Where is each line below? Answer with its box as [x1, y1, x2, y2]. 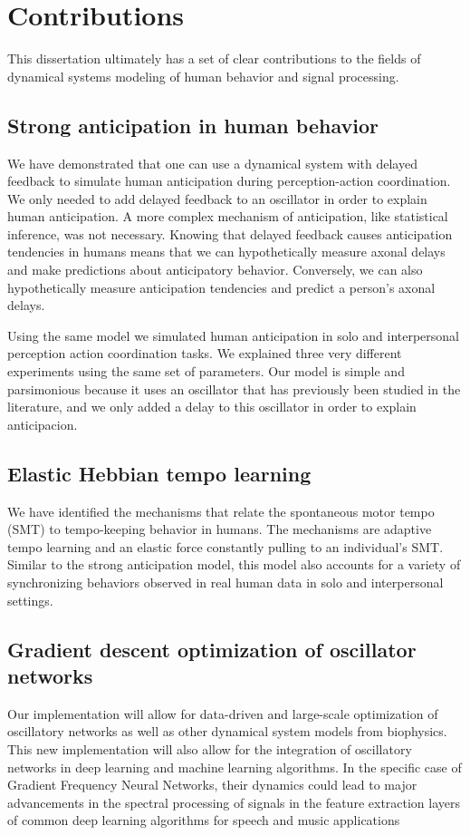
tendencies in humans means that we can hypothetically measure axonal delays [7, 242, 446, 261]
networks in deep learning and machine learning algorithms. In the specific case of [7, 757, 462, 776]
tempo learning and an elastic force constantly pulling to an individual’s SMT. [7, 537, 444, 556]
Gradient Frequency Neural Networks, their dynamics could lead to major [7, 775, 417, 794]
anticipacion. [7, 414, 78, 433]
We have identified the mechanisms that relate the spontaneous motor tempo [7, 501, 435, 520]
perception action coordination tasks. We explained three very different [7, 344, 402, 363]
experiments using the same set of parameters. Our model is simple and [7, 362, 405, 381]
